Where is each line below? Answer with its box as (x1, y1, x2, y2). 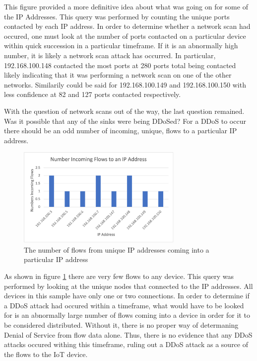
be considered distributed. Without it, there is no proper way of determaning (4, 319, 239, 330)
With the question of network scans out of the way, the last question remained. (4, 105, 245, 116)
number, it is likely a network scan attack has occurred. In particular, (4, 50, 216, 60)
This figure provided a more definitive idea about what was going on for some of (4, 1, 248, 11)
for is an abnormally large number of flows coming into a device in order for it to (4, 310, 250, 320)
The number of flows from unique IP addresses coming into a (24, 244, 209, 255)
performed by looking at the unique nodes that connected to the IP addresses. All (4, 280, 253, 291)
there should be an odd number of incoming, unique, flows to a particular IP (4, 125, 237, 136)
